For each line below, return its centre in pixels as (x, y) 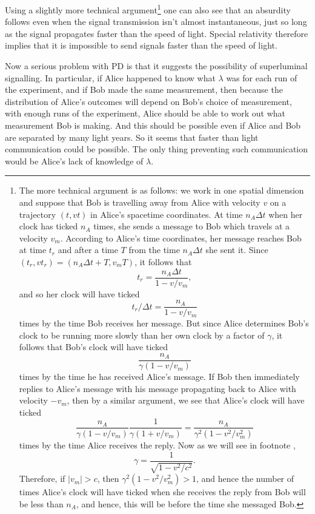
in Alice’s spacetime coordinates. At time (167, 214)
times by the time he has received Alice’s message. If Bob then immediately (159, 377)
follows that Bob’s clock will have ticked (94, 347)
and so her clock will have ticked (79, 293)
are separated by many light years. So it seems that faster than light (132, 137)
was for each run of (262, 77)
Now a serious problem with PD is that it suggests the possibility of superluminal (156, 66)
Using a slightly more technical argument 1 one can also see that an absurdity (148, 9)
